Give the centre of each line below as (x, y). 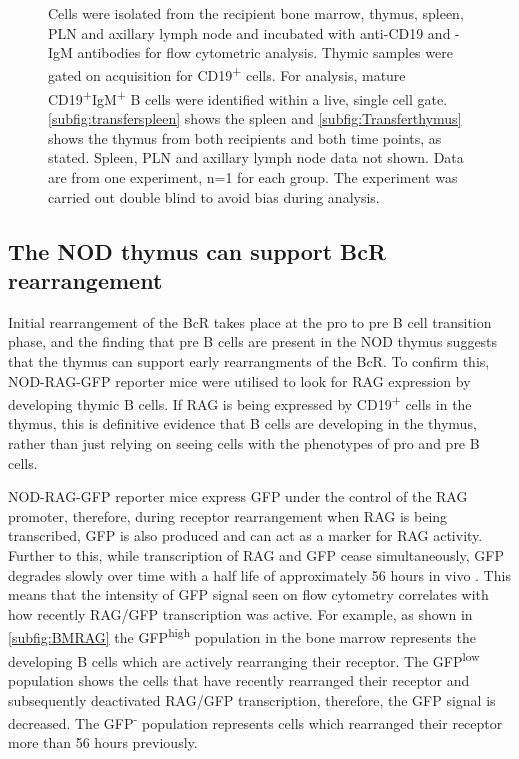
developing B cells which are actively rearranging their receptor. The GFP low (244, 659)
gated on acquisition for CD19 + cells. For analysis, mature (227, 74)
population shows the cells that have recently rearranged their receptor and (239, 679)
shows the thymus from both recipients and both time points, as (245, 137)
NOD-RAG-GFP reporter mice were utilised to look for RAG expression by (239, 380)
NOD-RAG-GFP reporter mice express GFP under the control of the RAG (238, 496)
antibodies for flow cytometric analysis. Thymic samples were (265, 52)
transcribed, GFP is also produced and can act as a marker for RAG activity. (245, 535)
